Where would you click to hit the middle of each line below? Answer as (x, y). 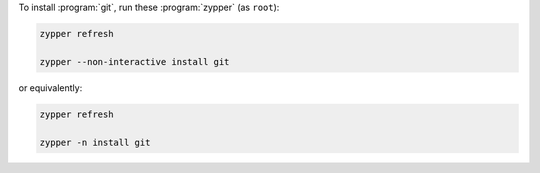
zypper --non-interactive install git (134, 61)
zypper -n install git (95, 142)
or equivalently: (50, 87)
